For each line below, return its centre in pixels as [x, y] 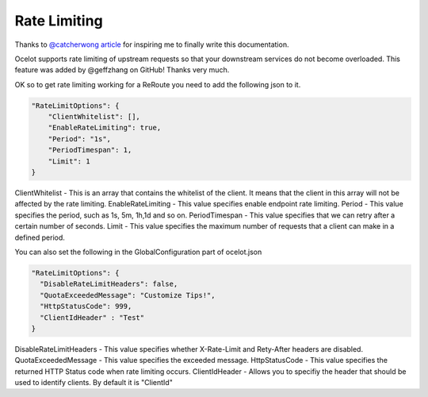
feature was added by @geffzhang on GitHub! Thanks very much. [122, 70]
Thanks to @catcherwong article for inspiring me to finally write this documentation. [152, 44]
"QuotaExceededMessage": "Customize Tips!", [128, 295]
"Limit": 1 [69, 161]
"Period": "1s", [79, 139]
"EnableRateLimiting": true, [105, 128]
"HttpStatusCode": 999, [86, 306]
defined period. [40, 237]
